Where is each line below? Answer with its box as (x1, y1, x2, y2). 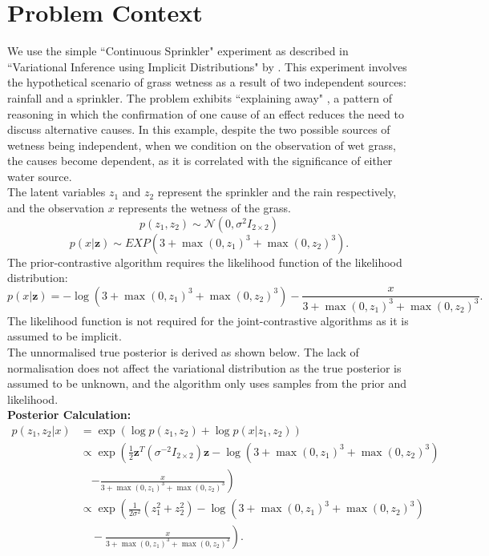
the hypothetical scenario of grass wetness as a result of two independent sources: (7, 74, 406, 91)
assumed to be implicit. (7, 328, 122, 344)
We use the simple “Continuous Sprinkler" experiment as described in (7, 42, 349, 59)
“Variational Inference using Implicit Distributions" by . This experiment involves (7, 58, 407, 75)
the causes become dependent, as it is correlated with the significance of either (7, 152, 393, 169)
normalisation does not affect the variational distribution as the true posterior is (7, 359, 402, 376)
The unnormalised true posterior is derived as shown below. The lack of (7, 343, 359, 360)
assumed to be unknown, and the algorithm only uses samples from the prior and (7, 375, 407, 392)
